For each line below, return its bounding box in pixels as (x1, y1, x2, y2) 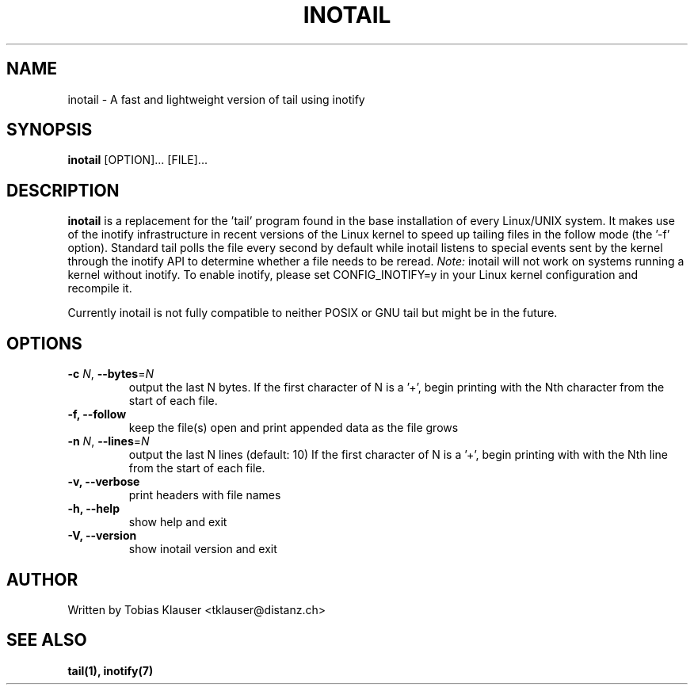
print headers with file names (128, 488, 281, 502)
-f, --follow (67, 407, 127, 422)
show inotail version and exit (128, 542, 277, 556)
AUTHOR (6, 569, 78, 590)
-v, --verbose (67, 475, 140, 489)
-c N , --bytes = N (67, 367, 154, 381)
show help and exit (128, 515, 227, 529)
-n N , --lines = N (67, 434, 150, 449)
